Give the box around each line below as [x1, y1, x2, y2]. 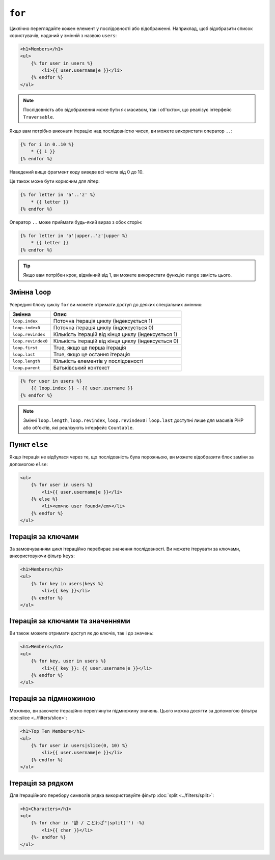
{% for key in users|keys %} [31, 581, 104, 586]
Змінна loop [9, 288, 51, 296]
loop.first [12, 345, 38, 351]
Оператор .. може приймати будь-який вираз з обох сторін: [9, 219, 143, 225]
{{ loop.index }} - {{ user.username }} [31, 385, 133, 391]
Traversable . [23, 113, 54, 120]
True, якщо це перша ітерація [53, 344, 126, 351]
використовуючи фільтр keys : [9, 553, 75, 559]
